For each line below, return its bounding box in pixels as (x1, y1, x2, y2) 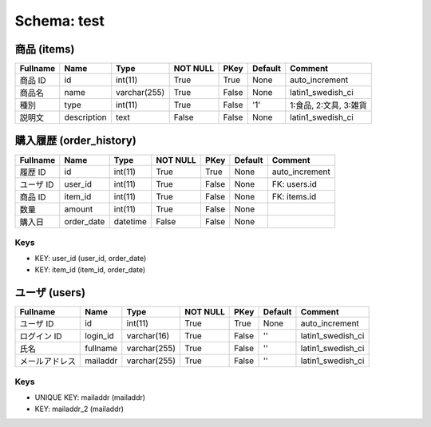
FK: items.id (271, 191, 317, 202)
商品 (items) (14, 42, 75, 56)
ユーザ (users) (14, 286, 86, 299)
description (64, 112, 107, 123)
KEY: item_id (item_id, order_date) (34, 264, 146, 275)
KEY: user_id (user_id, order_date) (34, 254, 147, 263)
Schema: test (14, 12, 105, 30)
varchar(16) (126, 330, 170, 341)
